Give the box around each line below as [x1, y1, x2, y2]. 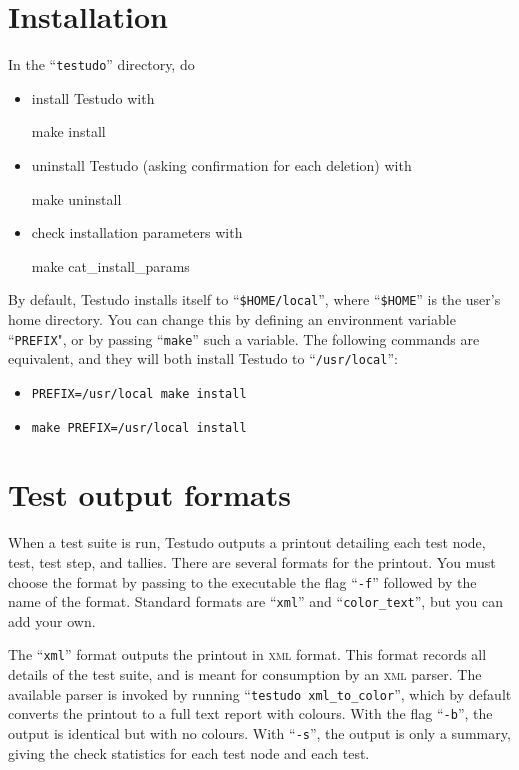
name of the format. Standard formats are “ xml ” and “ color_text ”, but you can [8, 591, 504, 612]
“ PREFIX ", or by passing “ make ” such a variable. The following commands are [8, 328, 480, 349]
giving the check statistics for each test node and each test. [8, 742, 370, 763]
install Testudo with [31, 87, 155, 108]
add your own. [8, 610, 96, 631]
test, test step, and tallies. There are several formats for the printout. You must [8, 551, 496, 572]
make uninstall [31, 188, 122, 209]
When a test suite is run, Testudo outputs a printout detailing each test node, [8, 532, 486, 553]
